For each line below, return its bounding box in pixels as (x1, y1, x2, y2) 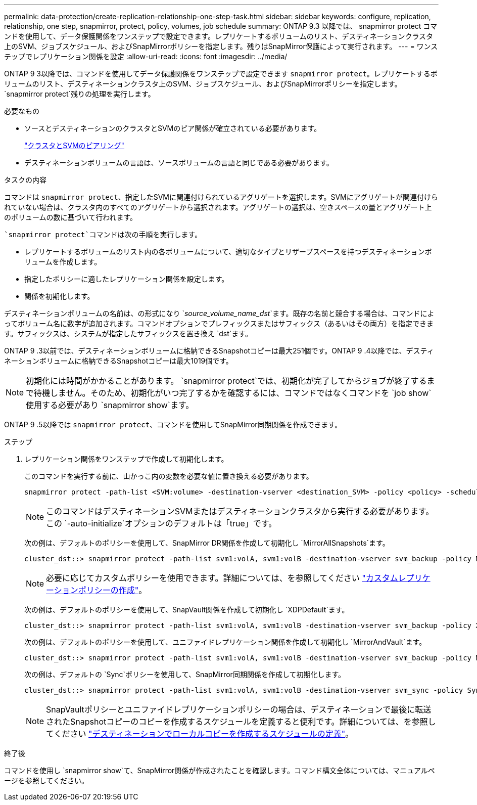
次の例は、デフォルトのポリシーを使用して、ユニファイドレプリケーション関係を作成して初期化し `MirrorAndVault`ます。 (24, 638, 426, 646)
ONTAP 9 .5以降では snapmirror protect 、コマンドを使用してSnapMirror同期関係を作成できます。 (4, 420, 342, 429)
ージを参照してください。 (4, 776, 88, 785)
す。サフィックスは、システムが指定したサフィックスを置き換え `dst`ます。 (4, 329, 252, 338)
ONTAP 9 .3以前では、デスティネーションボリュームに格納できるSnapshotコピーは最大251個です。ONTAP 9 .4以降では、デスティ (4, 346, 434, 355)
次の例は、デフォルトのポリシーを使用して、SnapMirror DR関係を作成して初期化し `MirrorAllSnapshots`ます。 (24, 539, 390, 547)
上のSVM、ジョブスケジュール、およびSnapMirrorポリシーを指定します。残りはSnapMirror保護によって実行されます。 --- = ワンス (4, 42, 438, 51)
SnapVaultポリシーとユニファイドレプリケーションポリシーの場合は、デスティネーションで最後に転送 (46, 704, 432, 714)
